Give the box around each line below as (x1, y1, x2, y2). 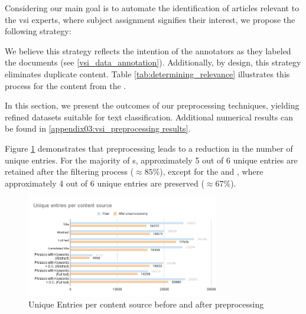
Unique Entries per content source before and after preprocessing (28, 298, 264, 310)
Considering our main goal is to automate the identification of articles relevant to (5, 2, 300, 14)
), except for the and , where (159, 165, 263, 178)
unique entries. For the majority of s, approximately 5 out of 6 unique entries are (5, 153, 298, 166)
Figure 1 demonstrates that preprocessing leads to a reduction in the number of (5, 142, 293, 154)
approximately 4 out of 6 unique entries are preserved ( (5, 176, 204, 189)
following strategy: (5, 25, 71, 37)
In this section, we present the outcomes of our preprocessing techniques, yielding (5, 99, 300, 112)
